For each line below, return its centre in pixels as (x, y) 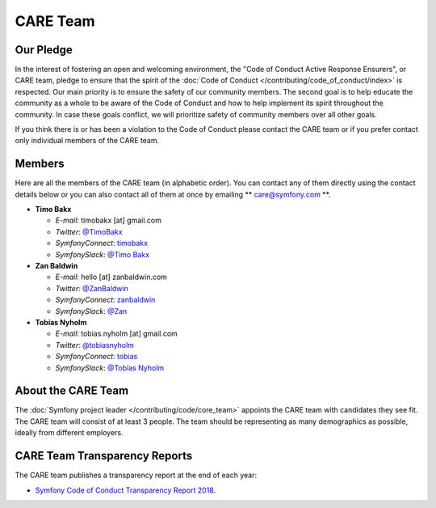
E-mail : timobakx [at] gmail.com (108, 220)
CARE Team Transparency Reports (104, 456)
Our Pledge (44, 50)
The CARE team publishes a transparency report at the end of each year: (136, 475)
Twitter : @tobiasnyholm (95, 345)
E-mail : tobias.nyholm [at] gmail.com (116, 334)
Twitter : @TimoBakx (89, 231)
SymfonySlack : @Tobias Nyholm (110, 367)
